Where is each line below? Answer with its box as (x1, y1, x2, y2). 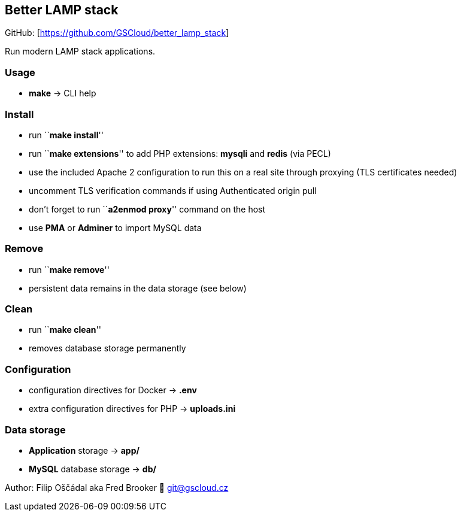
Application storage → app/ (29, 445, 139, 456)
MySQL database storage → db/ (29, 463, 156, 474)
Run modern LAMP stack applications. (5, 46, 156, 57)
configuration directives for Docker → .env (29, 385, 197, 396)
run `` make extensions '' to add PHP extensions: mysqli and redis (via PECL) (29, 148, 331, 159)
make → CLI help (29, 88, 96, 99)
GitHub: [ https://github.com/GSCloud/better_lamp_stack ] (5, 28, 229, 38)
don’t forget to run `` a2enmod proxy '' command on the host (29, 204, 266, 214)
